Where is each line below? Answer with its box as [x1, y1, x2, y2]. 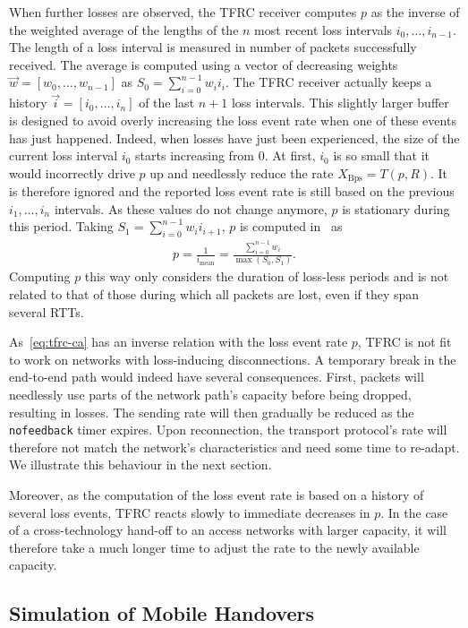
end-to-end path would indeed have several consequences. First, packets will [9, 367, 424, 386]
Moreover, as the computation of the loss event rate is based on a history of [9, 485, 424, 503]
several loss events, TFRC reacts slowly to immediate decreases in [9, 503, 370, 521]
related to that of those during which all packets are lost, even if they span [9, 284, 420, 303]
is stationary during [342, 199, 450, 218]
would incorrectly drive [9, 163, 135, 182]
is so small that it [333, 146, 430, 165]
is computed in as [239, 217, 343, 236]
